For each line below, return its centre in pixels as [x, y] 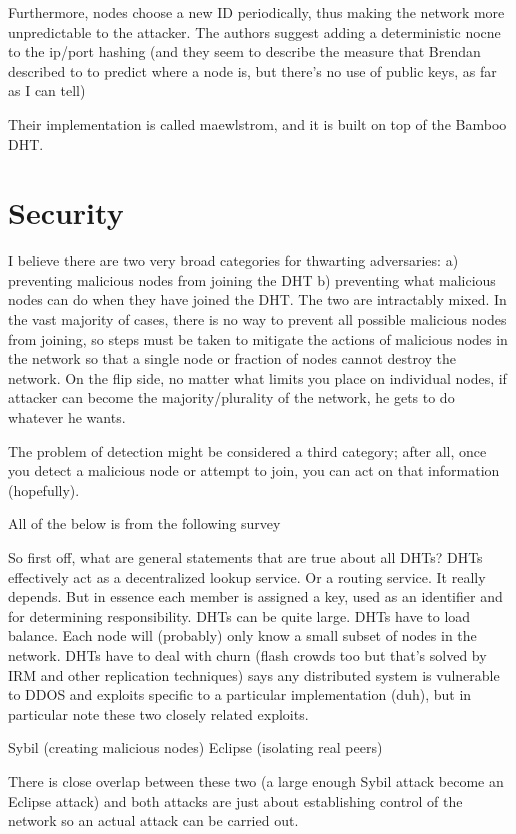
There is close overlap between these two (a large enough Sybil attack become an [256, 780]
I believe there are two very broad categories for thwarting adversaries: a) [233, 260]
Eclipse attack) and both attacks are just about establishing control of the [235, 800]
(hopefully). [44, 489]
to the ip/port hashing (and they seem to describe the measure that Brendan [244, 51]
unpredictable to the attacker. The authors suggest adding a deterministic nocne [254, 31]
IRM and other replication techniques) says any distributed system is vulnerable [254, 674]
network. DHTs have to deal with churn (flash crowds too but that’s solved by [247, 654]
